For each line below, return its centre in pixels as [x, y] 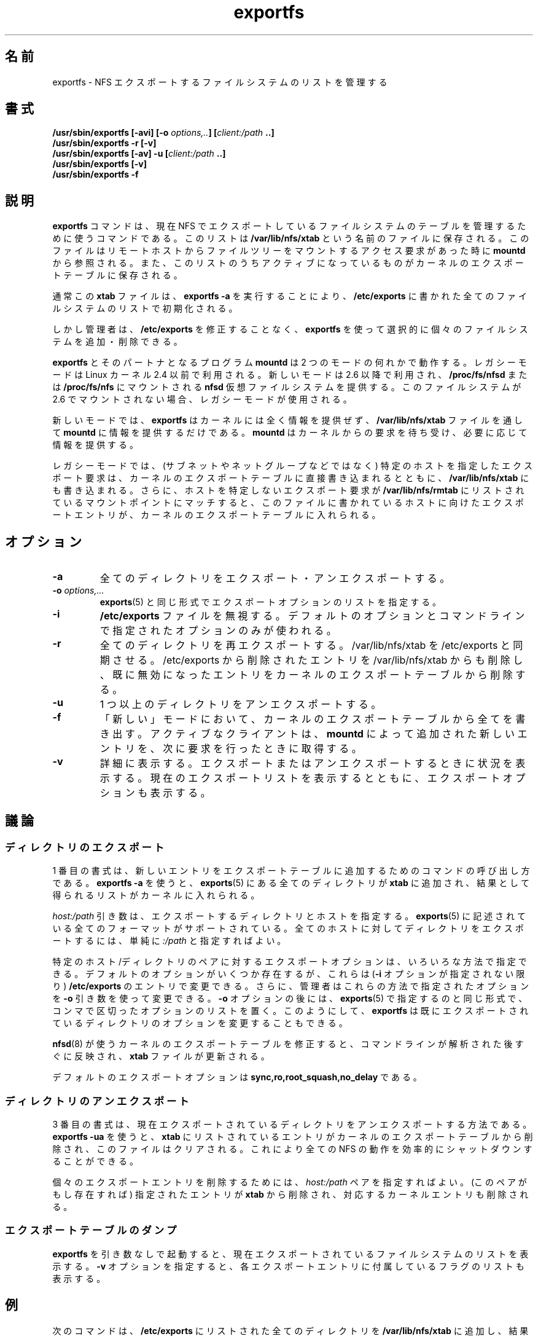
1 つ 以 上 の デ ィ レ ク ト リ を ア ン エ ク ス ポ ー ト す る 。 [240, 705]
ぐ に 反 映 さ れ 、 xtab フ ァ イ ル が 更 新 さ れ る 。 [161, 1056]
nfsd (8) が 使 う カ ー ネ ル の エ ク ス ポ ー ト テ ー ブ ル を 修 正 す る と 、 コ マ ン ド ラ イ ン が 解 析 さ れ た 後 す [288, 1044]
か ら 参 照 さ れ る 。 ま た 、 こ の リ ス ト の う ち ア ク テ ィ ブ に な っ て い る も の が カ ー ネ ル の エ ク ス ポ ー [288, 263]
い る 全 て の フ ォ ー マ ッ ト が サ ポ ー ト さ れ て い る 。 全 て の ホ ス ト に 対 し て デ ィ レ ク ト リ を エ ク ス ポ [288, 929]
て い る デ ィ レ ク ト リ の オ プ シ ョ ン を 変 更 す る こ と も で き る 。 [200, 1023]
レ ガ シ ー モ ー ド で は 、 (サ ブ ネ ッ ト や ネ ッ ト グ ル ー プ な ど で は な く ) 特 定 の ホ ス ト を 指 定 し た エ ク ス [292, 466]
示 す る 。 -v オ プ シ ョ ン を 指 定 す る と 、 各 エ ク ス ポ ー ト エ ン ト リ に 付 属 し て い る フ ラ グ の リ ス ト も [288, 1266]
